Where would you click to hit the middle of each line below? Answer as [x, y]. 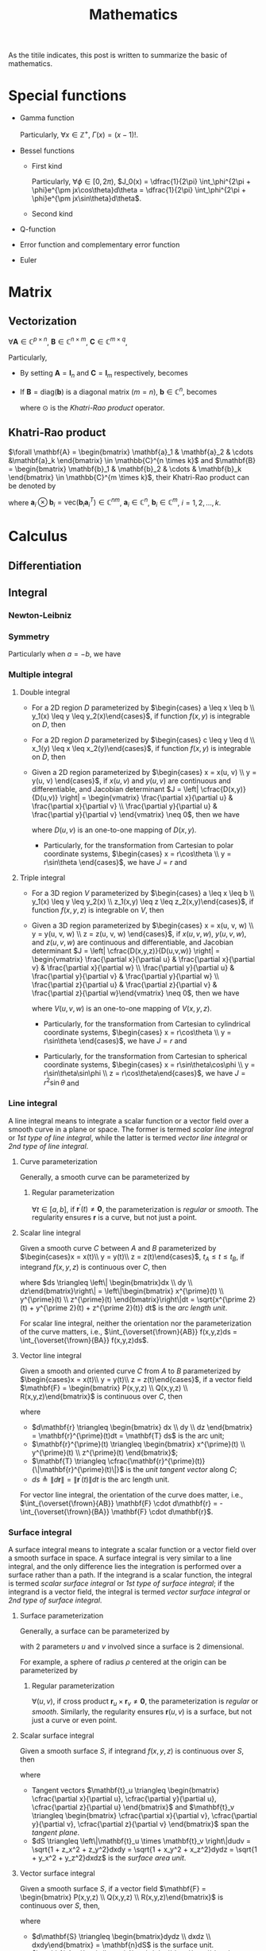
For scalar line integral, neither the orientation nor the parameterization [135, 1323]
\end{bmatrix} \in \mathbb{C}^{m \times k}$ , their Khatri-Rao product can [129, 477]
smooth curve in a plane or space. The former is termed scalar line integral [131, 1129]
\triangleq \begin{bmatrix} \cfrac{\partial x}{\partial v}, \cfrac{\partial [145, 1815]
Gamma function [47, 118]
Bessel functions [47, 150]
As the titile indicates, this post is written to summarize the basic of [118, 55]
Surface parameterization [62, 1616]
